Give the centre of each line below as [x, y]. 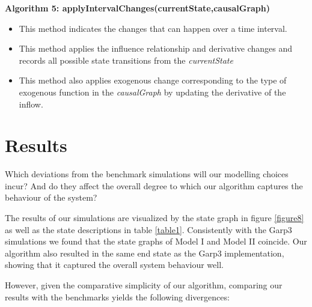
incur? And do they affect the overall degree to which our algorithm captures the [154, 185]
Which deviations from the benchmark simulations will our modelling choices [147, 174]
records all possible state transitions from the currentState [126, 60]
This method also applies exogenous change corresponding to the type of [153, 80]
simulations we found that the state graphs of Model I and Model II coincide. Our [156, 241]
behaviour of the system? [51, 197]
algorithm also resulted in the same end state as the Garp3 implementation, [145, 253]
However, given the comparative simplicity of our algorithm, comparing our [144, 285]
